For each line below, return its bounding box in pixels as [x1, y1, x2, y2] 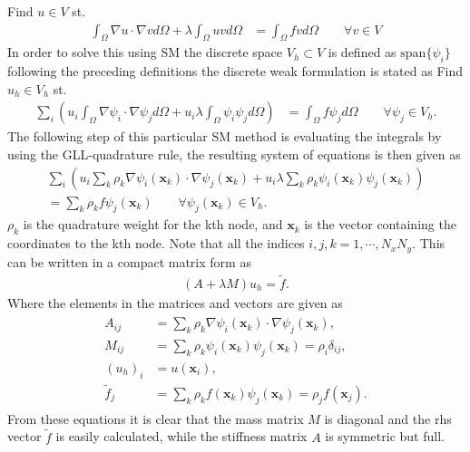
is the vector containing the [304, 215, 456, 234]
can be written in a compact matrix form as [7, 252, 251, 271]
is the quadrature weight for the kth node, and [23, 215, 283, 234]
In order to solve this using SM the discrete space [7, 43, 283, 62]
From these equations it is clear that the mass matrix [7, 409, 304, 428]
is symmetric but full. [325, 427, 445, 446]
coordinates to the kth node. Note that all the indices [7, 234, 305, 253]
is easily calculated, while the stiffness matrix [55, 427, 308, 446]
